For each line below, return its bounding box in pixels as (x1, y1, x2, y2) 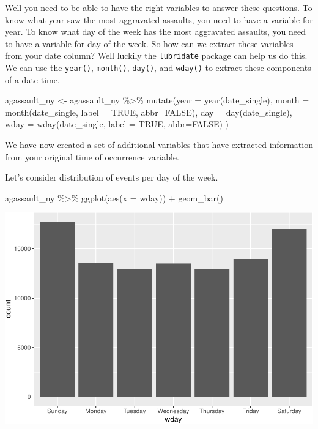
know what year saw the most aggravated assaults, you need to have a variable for (5, 13, 313, 26)
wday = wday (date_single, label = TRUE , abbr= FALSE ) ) (5, 118, 229, 130)
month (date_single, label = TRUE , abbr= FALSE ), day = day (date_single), (5, 105, 292, 118)
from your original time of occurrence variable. (5, 150, 179, 163)
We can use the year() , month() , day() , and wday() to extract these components (5, 61, 311, 74)
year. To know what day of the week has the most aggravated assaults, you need (5, 25, 306, 38)
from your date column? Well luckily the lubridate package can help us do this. (5, 49, 308, 62)
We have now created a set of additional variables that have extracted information (5, 138, 313, 151)
